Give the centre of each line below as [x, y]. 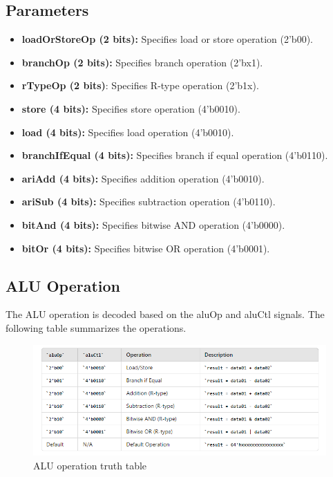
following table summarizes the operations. [96, 327]
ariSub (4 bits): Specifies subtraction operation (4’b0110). [149, 202]
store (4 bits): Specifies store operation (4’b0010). [131, 108]
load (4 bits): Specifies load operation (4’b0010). [128, 132]
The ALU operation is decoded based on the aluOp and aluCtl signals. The [165, 314]
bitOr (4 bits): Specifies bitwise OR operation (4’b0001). [146, 248]
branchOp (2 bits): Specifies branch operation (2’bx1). [142, 62]
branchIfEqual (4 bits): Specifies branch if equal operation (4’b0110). [175, 155]
